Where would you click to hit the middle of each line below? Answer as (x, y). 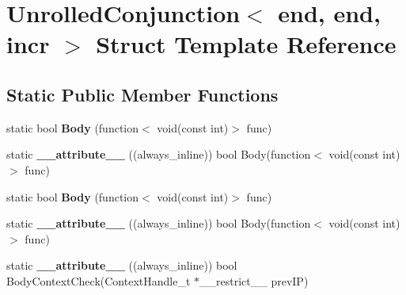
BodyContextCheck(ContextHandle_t (99, 280)
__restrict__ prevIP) (254, 280)
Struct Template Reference (246, 44)
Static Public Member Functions (142, 94)
